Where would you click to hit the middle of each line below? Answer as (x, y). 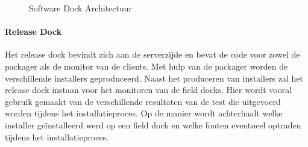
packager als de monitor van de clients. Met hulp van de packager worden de (146, 66)
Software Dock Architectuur (81, 8)
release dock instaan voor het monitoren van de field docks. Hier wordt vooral (149, 90)
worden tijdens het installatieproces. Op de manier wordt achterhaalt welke (144, 113)
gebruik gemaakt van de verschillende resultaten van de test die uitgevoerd (143, 101)
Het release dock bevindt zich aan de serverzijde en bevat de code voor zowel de (152, 54)
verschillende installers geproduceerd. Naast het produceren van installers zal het (154, 78)
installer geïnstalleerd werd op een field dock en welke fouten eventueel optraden (153, 124)
